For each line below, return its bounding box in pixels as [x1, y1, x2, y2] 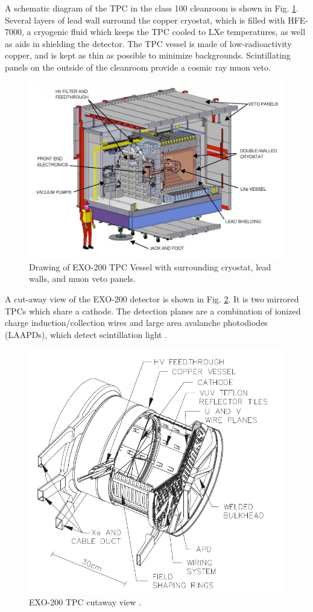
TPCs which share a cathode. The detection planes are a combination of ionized [5, 304, 301, 317]
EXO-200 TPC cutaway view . [29, 596, 141, 608]
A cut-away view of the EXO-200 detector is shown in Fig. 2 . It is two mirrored [5, 293, 299, 305]
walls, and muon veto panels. [29, 272, 136, 285]
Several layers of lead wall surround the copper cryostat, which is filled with [5, 13, 285, 26]
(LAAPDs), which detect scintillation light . [5, 328, 168, 340]
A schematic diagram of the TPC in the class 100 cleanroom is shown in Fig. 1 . [5, 2, 299, 14]
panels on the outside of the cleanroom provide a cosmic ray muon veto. [5, 60, 271, 73]
